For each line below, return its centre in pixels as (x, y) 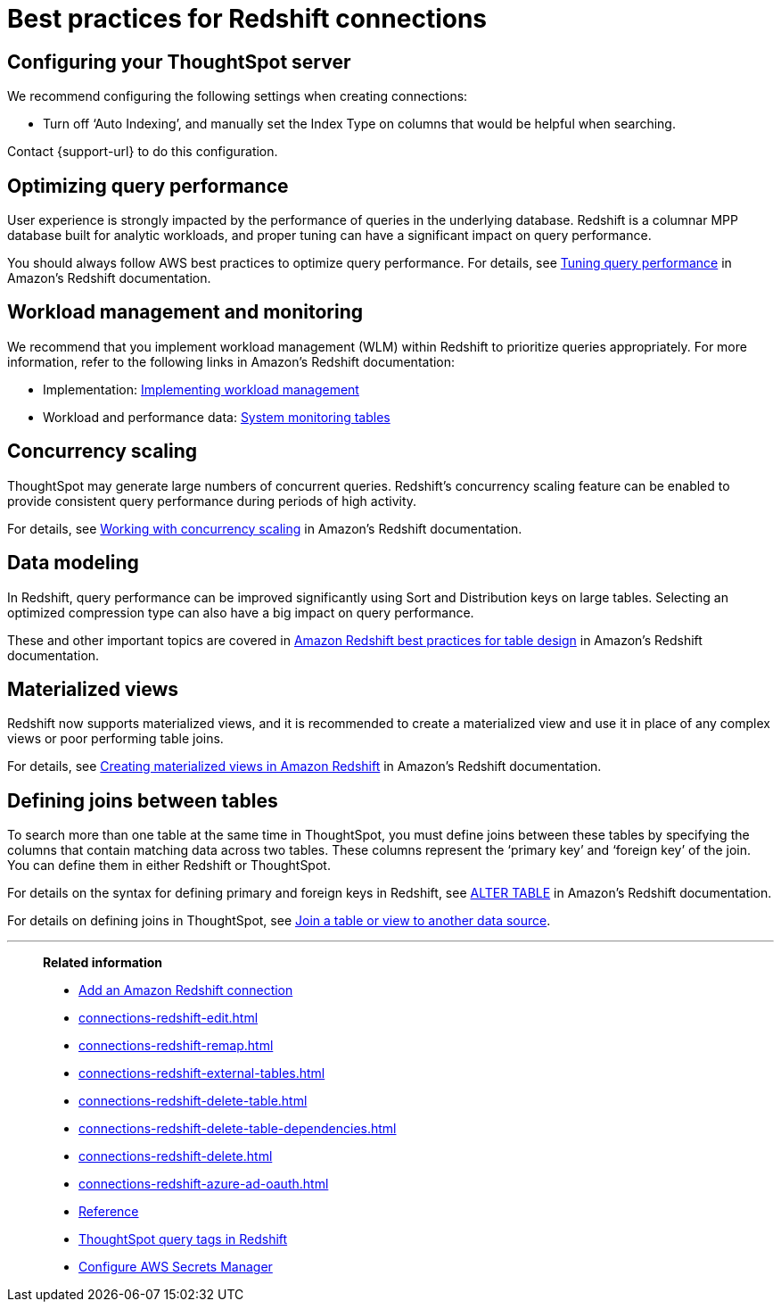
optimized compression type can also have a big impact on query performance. (241, 612)
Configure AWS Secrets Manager (176, 1267)
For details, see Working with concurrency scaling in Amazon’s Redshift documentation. (265, 528)
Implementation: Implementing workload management (201, 389)
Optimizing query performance (148, 186)
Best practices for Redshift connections (247, 19)
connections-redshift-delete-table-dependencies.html (238, 1129)
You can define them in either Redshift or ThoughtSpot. (169, 866)
